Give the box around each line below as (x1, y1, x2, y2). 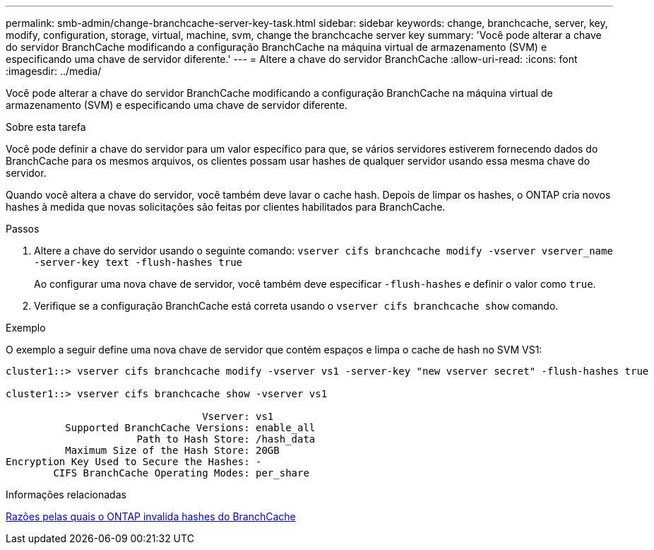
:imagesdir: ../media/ (6, 65, 102, 77)
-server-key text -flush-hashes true (34, 257, 243, 268)
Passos (6, 223, 40, 235)
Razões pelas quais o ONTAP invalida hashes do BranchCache (6, 510, 296, 522)
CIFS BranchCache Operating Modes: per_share (53, 467, 309, 479)
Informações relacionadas (6, 488, 126, 501)
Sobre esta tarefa (6, 121, 86, 133)
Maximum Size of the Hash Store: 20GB (65, 445, 280, 456)
